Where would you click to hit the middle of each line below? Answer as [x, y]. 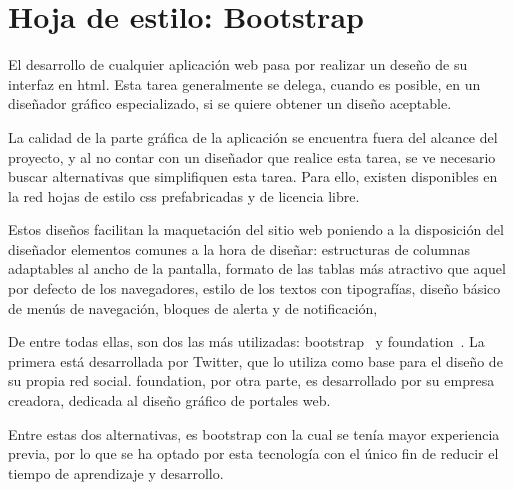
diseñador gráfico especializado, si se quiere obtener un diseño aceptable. [230, 103]
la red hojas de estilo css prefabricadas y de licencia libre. [184, 195]
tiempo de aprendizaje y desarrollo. [116, 472]
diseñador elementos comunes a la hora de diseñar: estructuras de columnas [239, 248]
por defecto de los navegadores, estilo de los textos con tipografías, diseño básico [254, 288]
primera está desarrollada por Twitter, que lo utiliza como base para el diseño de [255, 360]
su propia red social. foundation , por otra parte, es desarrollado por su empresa [251, 380]
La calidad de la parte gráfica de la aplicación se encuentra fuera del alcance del [253, 136]
